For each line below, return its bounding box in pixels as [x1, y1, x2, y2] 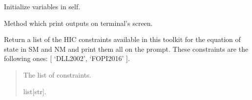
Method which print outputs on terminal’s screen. [4, 18, 153, 28]
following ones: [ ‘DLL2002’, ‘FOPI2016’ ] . [4, 53, 130, 63]
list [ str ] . [23, 86, 46, 96]
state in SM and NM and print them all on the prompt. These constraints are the [4, 43, 249, 54]
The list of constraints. [23, 69, 91, 80]
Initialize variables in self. [4, 1, 81, 11]
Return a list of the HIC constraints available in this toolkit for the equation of [4, 34, 241, 44]
